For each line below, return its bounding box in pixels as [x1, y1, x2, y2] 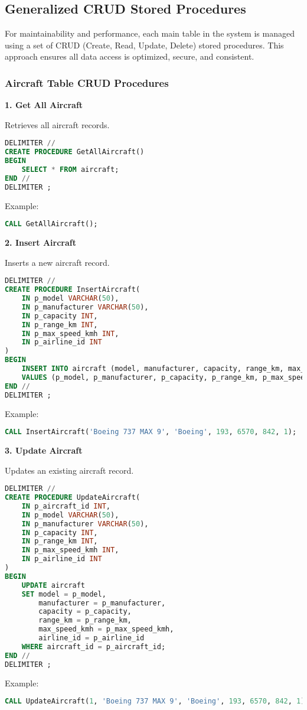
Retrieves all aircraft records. [5, 118, 110, 131]
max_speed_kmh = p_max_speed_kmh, [38, 625, 174, 634]
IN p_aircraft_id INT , [21, 501, 111, 510]
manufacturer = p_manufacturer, [38, 598, 166, 607]
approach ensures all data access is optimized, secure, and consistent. [5, 50, 254, 63]
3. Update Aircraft [5, 444, 83, 457]
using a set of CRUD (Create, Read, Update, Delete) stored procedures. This [5, 38, 284, 51]
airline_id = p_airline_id [38, 634, 145, 643]
